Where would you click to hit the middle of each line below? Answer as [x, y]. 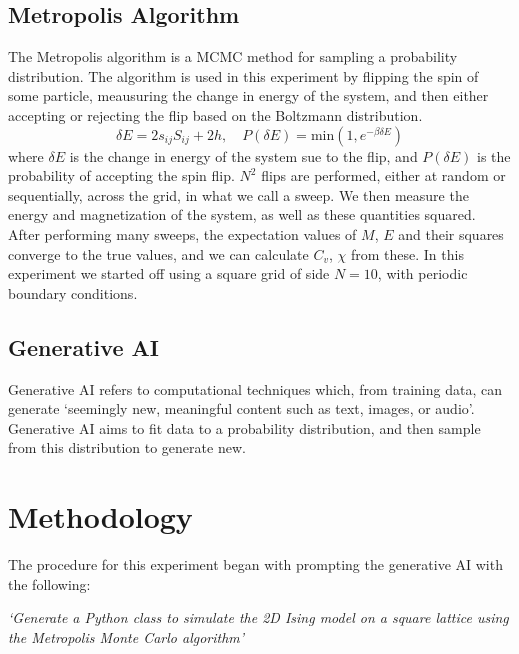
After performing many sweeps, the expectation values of [182, 233]
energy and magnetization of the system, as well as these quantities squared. [242, 214]
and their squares [451, 233]
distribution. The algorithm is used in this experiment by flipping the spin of [243, 75]
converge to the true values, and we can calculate [158, 253]
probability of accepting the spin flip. [121, 175]
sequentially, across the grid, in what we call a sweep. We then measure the [238, 194]
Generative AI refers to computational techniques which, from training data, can [255, 388]
